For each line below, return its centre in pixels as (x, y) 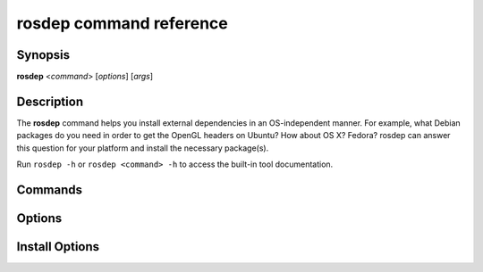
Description (50, 101)
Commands (50, 190)
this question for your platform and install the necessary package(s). (143, 148)
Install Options (58, 247)
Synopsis (43, 55)
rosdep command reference (122, 23)
